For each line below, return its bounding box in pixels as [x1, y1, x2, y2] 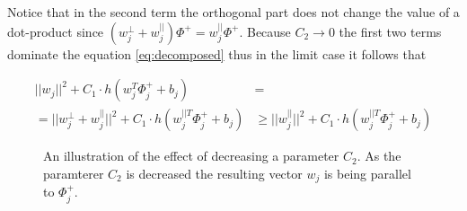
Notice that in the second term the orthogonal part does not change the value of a [7, 3, 460, 21]
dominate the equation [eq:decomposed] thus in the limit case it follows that [7, 44, 427, 63]
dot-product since [7, 22, 104, 40]
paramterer [43, 163, 104, 182]
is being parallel [323, 163, 411, 182]
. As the [357, 146, 401, 165]
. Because [239, 22, 291, 40]
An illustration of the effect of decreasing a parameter [43, 146, 339, 165]
